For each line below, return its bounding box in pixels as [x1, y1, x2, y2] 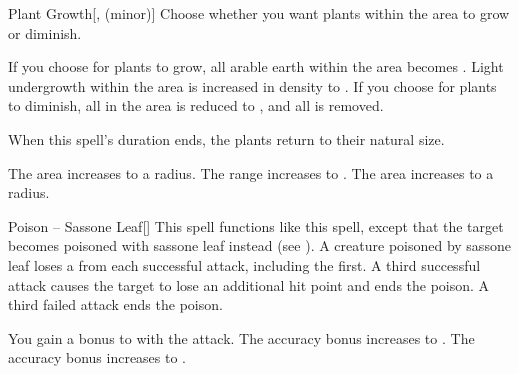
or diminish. [8, 22, 82, 43]
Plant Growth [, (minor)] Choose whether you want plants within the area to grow [8, 3, 510, 23]
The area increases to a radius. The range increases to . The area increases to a [8, 162, 494, 183]
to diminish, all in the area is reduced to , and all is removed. [8, 95, 384, 116]
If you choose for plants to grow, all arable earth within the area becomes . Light [8, 56, 504, 77]
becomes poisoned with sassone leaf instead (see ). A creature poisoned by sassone [8, 235, 511, 256]
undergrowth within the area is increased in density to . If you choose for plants [8, 75, 497, 96]
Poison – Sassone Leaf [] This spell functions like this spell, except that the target [8, 215, 504, 236]
